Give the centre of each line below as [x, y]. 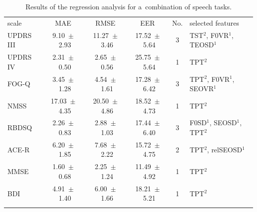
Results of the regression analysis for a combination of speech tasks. [128, 6]
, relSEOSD [225, 149]
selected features [214, 22]
